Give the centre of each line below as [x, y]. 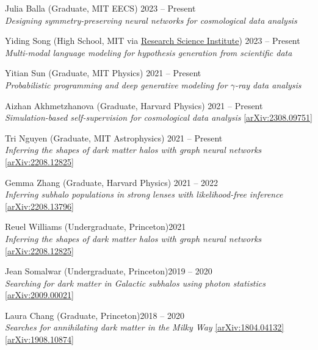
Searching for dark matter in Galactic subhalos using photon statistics [135, 283]
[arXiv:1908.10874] [39, 339]
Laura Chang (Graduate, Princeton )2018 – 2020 [95, 315]
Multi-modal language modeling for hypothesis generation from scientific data [149, 52]
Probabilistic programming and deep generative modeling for [116, 84]
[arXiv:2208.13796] [39, 206]
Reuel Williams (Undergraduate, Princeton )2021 [96, 227]
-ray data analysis [268, 84]
